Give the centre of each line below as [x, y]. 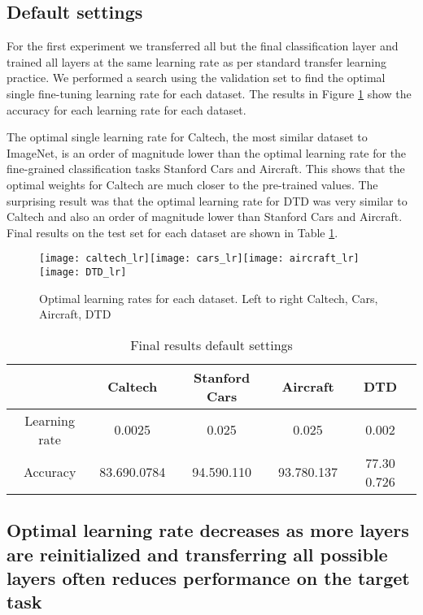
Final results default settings [211, 344]
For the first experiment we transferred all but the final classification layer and [203, 46]
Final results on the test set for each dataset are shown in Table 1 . [172, 232]
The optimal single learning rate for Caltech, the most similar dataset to [187, 137]
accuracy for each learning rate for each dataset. [126, 109]
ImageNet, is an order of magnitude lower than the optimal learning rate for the [207, 152]
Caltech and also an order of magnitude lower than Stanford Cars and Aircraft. [205, 217]
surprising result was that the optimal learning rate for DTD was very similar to [207, 200]
